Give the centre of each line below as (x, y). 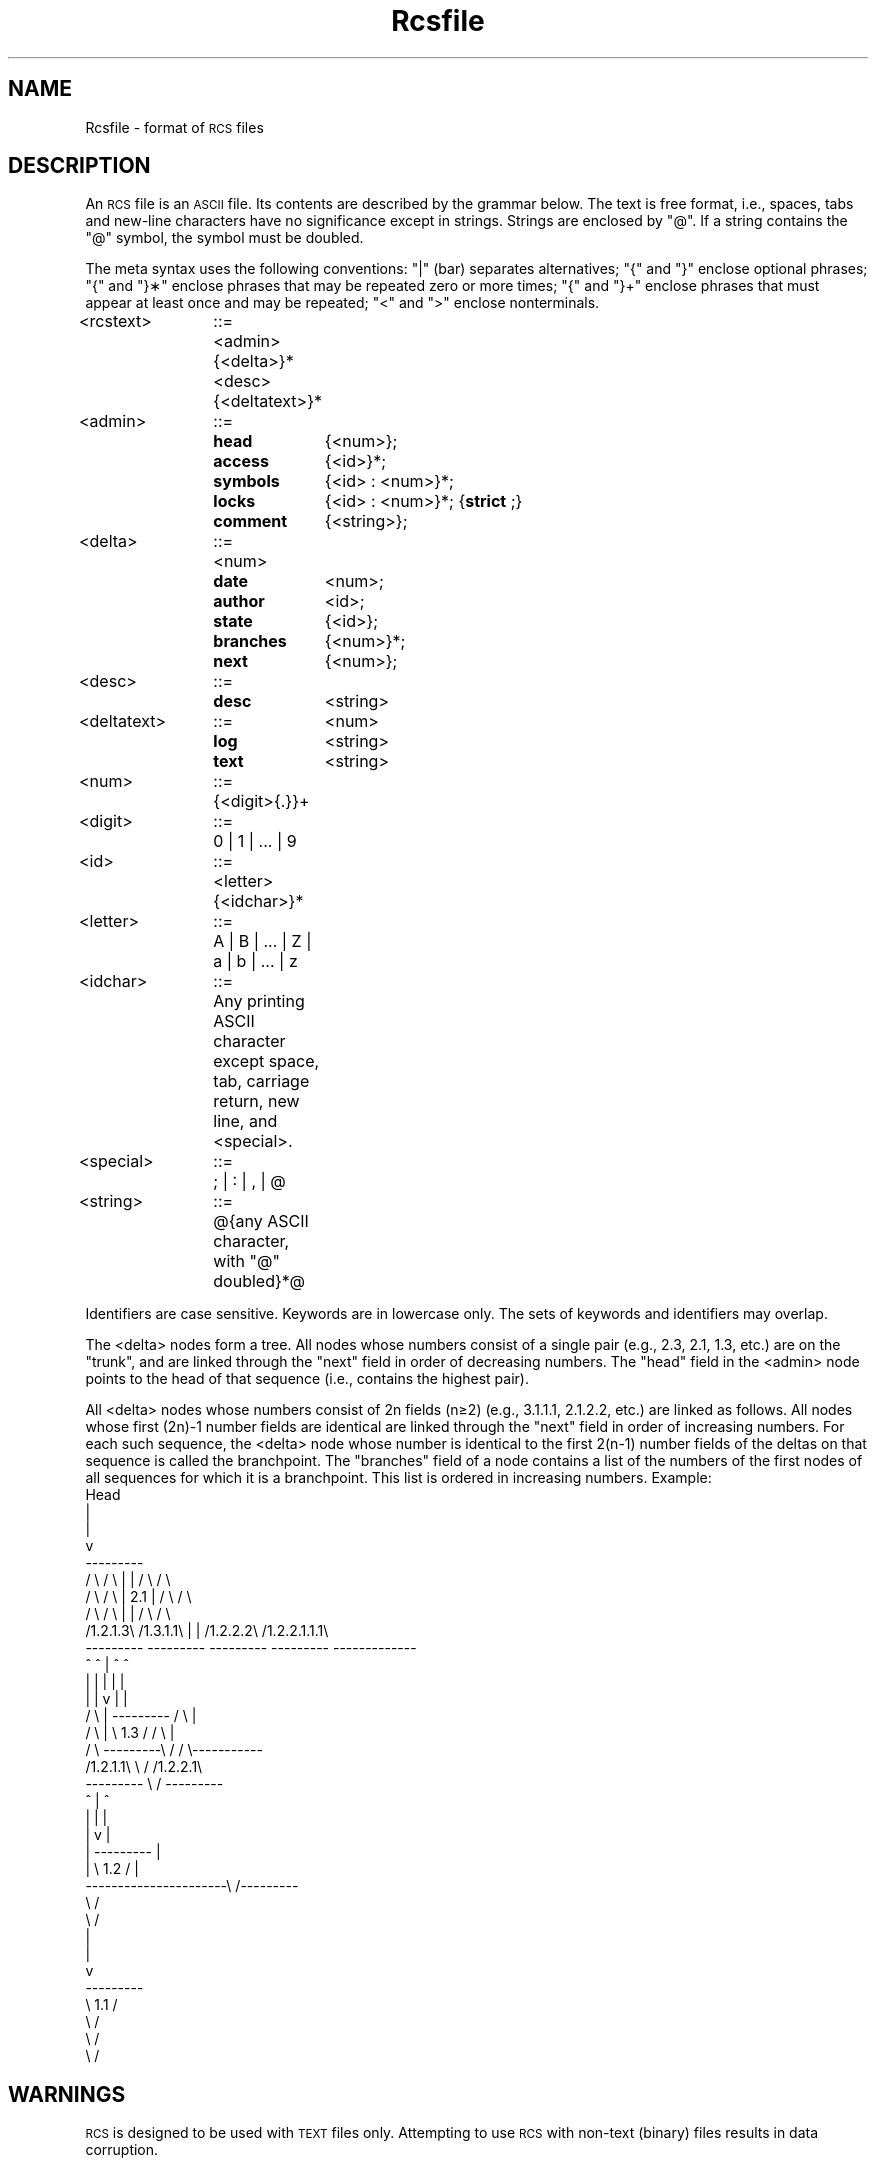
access (241, 461)
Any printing (259, 1001)
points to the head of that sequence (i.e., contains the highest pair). (307, 1379)
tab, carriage (261, 1081)
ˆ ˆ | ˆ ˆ (107, 1665)
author (239, 601)
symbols (246, 481)
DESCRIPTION (79, 166)
